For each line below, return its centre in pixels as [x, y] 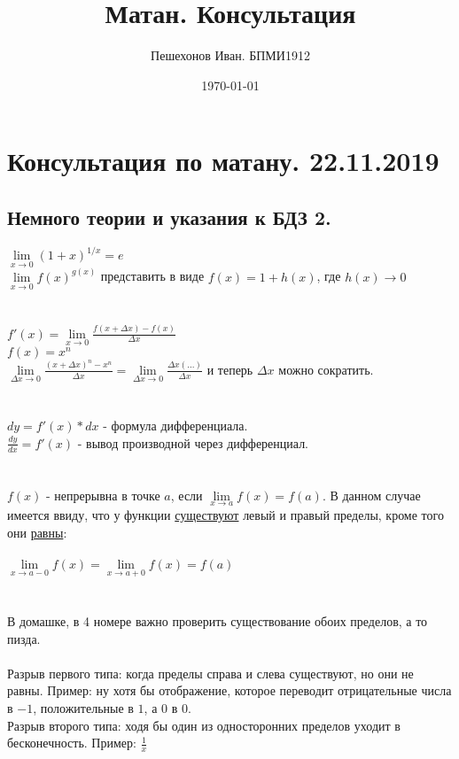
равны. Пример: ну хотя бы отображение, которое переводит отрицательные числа [229, 690]
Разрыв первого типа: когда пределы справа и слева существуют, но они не [210, 673]
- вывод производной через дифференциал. [193, 442]
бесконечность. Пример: [72, 743]
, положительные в [83, 708]
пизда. [24, 638]
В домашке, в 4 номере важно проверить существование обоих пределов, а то [218, 621]
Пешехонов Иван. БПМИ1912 [230, 55]
